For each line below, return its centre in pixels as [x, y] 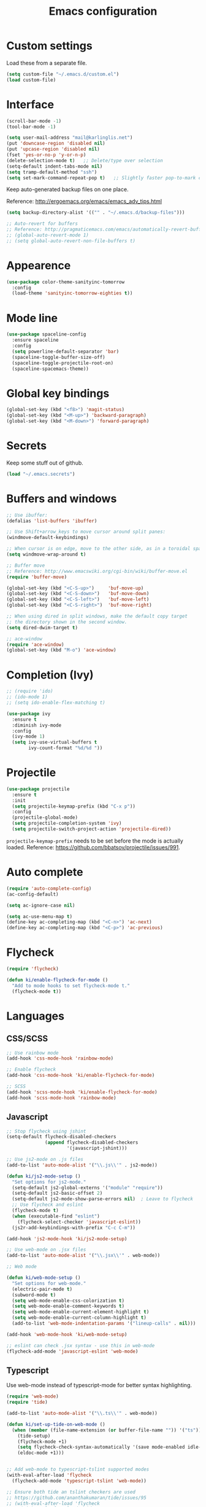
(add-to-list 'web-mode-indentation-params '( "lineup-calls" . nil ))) [104, 1323]
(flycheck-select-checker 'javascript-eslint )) [79, 1222]
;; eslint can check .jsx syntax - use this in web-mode [81, 1345]
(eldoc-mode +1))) [41, 1453]
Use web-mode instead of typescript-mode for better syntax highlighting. [99, 1385]
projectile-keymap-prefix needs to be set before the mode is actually [95, 841]
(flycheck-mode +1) [42, 1442]
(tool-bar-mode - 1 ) [31, 127]
